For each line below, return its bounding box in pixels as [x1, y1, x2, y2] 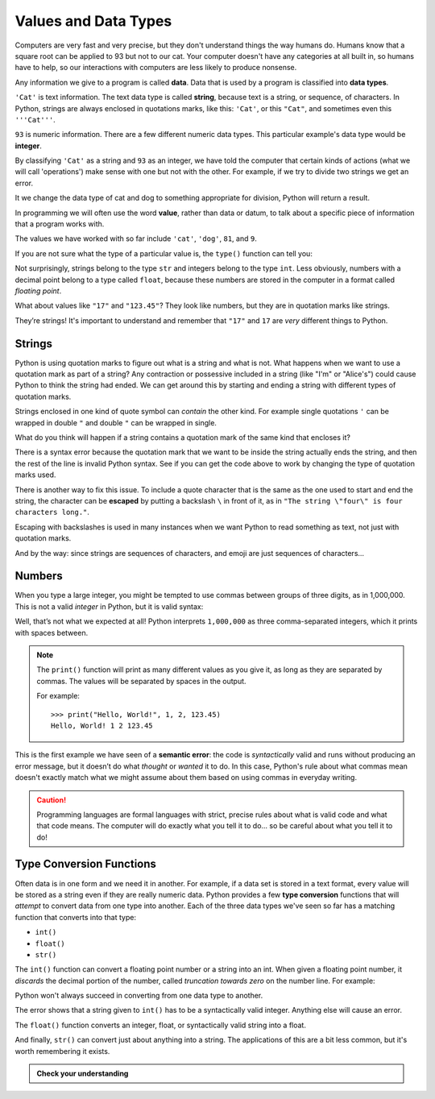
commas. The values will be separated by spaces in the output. [36, 676, 246, 686]
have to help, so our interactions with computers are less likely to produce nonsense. [14, 63, 297, 73]
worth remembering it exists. [14, 1046, 110, 1055]
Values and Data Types [14, 12, 172, 30]
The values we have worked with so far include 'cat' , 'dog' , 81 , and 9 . [14, 234, 257, 243]
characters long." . [14, 508, 90, 517]
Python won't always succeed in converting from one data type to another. [14, 991, 263, 1001]
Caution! [36, 794, 67, 805]
